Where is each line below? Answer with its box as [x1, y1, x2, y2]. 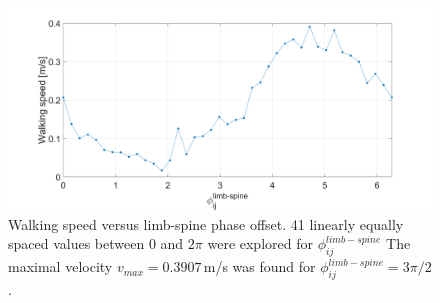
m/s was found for [203, 256, 316, 277]
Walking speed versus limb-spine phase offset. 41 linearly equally [8, 213, 404, 234]
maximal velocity [8, 256, 113, 277]
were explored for [207, 233, 313, 254]
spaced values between [8, 233, 145, 254]
